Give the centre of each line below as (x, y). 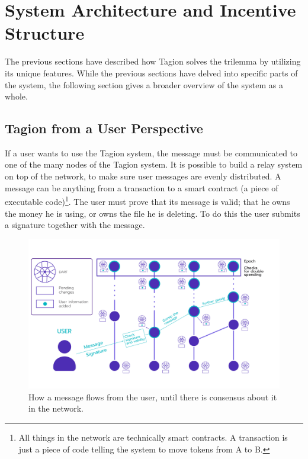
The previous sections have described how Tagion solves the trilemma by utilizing (153, 61)
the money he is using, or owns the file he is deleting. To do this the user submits (153, 213)
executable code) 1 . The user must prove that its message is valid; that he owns (147, 200)
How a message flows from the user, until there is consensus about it (153, 397)
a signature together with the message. (75, 225)
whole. (16, 96)
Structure (45, 33)
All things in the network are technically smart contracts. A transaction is (153, 437)
